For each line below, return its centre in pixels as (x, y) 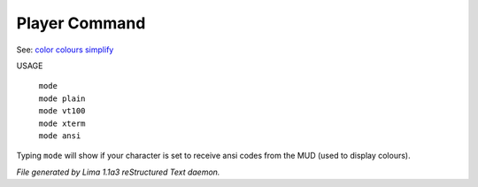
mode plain (62, 98)
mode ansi (60, 136)
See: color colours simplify (65, 50)
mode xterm (62, 123)
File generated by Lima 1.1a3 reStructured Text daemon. (118, 172)
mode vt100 (62, 111)
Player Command (81, 23)
